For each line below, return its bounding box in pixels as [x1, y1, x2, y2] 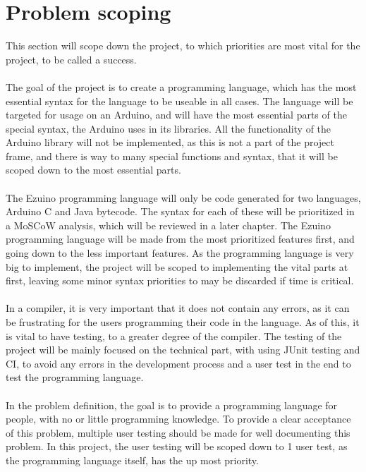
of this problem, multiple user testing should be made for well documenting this [6, 425, 350, 440]
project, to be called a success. [6, 52, 137, 66]
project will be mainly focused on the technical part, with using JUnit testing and [6, 342, 360, 357]
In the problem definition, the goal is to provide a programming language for [6, 397, 338, 412]
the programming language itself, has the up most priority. [6, 452, 259, 467]
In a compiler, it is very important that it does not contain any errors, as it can [6, 301, 350, 315]
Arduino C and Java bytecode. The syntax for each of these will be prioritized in [6, 204, 355, 219]
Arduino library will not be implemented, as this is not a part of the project [6, 135, 334, 150]
